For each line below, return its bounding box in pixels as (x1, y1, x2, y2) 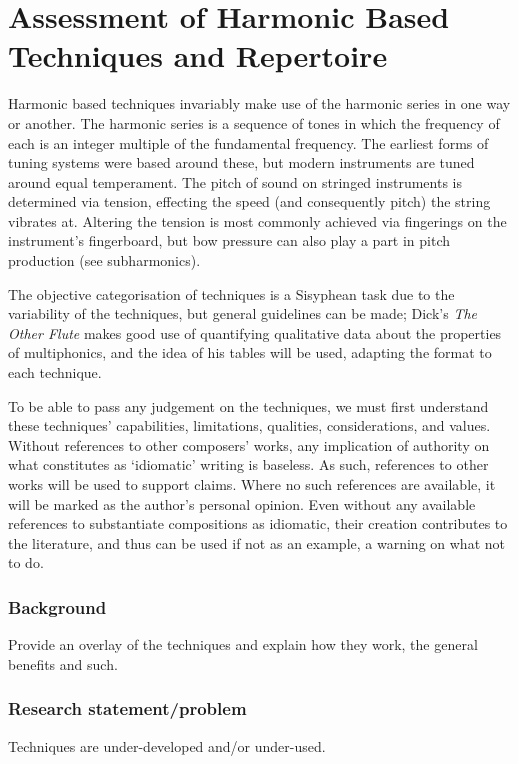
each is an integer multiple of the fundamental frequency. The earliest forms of (8, 132, 489, 153)
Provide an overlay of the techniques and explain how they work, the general (8, 634, 478, 655)
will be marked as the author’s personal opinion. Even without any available (8, 493, 476, 514)
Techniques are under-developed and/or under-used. (8, 735, 326, 756)
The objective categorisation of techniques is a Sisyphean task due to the (8, 283, 455, 304)
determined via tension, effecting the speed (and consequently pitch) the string (8, 191, 491, 212)
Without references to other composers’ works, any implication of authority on (8, 434, 490, 455)
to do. (8, 552, 44, 573)
